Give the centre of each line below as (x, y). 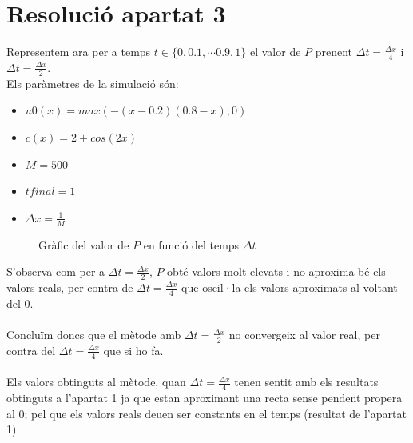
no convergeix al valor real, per (304, 335)
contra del (31, 350)
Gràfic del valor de (84, 244)
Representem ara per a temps (79, 52)
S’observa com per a (56, 271)
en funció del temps (191, 244)
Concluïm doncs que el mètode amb (94, 335)
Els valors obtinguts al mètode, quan (96, 382)
